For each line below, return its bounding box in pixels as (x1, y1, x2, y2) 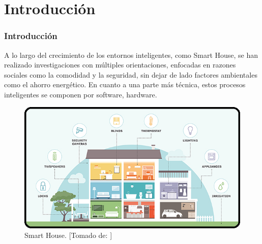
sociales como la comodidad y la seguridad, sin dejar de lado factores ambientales (4, 69, 257, 80)
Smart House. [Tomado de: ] (24, 230, 112, 240)
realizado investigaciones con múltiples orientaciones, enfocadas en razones (4, 59, 236, 70)
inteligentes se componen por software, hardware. (4, 89, 157, 99)
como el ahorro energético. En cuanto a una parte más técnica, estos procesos (4, 79, 246, 90)
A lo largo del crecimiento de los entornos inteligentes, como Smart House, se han (4, 49, 258, 60)
